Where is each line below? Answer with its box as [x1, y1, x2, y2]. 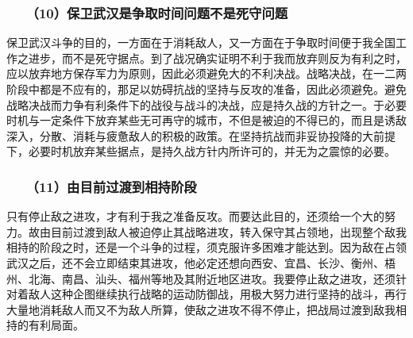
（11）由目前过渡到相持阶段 [32, 176, 197, 196]
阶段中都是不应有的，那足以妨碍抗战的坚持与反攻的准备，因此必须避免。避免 [6, 81, 407, 97]
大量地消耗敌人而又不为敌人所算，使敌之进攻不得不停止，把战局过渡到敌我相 [6, 301, 407, 317]
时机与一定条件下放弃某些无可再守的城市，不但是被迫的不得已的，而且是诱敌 [6, 112, 407, 129]
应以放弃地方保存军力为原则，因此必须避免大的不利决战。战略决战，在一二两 [6, 65, 407, 82]
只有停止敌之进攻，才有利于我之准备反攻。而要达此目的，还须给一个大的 [6, 208, 384, 225]
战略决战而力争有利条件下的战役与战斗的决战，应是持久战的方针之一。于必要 [6, 96, 407, 113]
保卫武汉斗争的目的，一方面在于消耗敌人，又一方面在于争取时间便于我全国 [6, 34, 396, 51]
